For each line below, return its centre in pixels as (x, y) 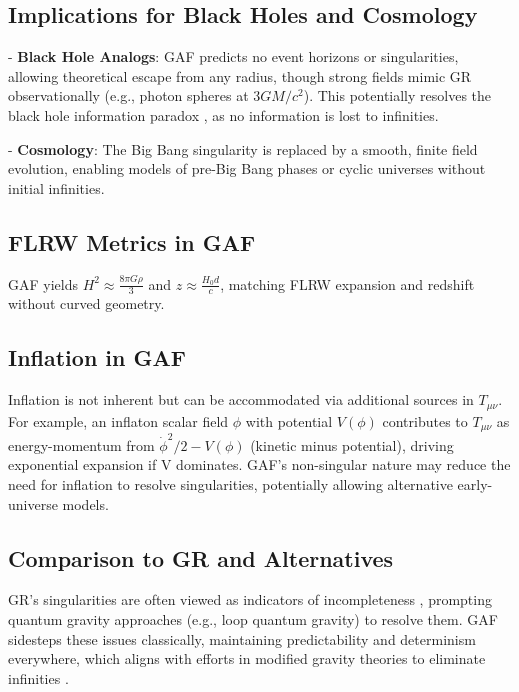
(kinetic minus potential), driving (352, 444)
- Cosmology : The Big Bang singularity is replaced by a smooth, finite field (243, 148)
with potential (289, 420)
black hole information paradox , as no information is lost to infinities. (223, 114)
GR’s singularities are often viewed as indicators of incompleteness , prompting (250, 599)
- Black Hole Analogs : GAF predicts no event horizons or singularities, (233, 56)
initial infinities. (56, 187)
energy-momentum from (81, 444)
